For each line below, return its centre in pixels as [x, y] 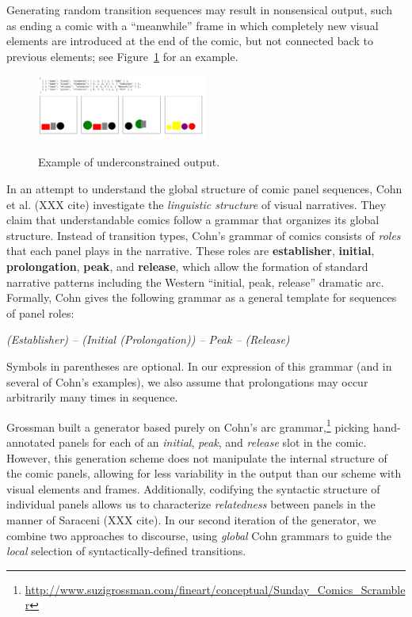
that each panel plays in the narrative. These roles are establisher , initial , [191, 251]
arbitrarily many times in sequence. [92, 397]
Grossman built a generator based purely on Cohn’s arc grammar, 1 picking [188, 425]
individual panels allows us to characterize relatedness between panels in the [191, 504]
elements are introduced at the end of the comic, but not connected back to [190, 41]
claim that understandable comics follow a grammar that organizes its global [193, 220]
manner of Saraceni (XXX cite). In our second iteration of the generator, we [191, 519]
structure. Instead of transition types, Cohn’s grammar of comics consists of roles [204, 235]
